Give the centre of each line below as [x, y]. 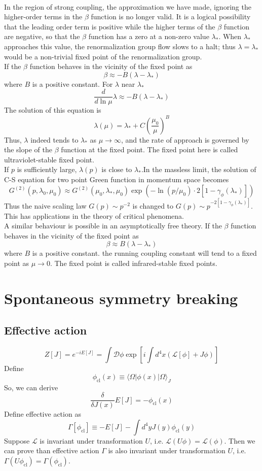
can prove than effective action [52, 450]
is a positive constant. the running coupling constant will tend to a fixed [144, 253]
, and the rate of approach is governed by [185, 139]
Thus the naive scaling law [45, 205]
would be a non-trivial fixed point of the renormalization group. [103, 56]
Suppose [17, 440]
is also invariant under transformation [167, 450]
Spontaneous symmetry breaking [121, 298]
